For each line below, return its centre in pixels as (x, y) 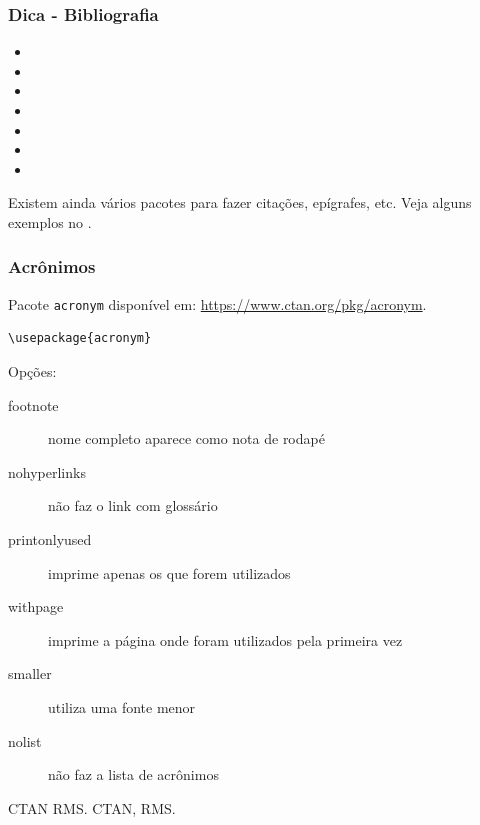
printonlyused (50, 539)
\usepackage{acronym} (80, 338)
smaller (30, 673)
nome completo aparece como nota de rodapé (186, 438)
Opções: (32, 371)
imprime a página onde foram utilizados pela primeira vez (225, 639)
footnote (33, 404)
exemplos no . (50, 221)
